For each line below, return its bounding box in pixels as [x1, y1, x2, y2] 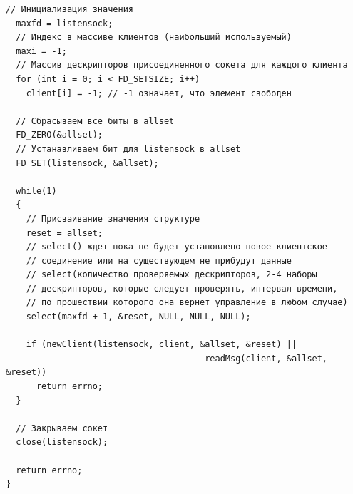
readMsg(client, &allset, [205, 353, 328, 364]
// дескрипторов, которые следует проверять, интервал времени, [26, 283, 338, 294]
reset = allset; [26, 227, 103, 238]
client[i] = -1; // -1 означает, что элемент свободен [26, 88, 292, 98]
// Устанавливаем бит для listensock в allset [16, 143, 241, 154]
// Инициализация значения [6, 4, 133, 14]
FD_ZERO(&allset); [16, 130, 103, 140]
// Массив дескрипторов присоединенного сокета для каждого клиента [16, 60, 348, 71]
